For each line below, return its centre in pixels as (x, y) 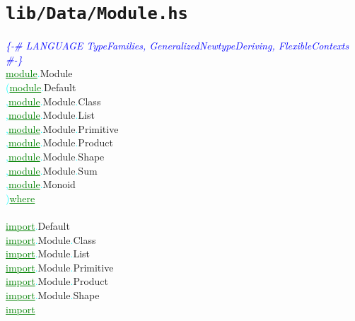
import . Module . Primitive (60, 267)
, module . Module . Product (60, 142)
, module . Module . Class (53, 101)
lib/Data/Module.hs (97, 14)
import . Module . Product (57, 281)
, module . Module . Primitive (62, 128)
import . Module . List (48, 253)
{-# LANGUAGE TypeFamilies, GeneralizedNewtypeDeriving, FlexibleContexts (177, 46)
